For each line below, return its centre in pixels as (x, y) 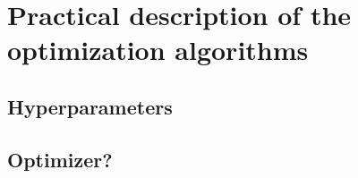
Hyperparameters (90, 106)
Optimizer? (60, 159)
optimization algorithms (158, 50)
